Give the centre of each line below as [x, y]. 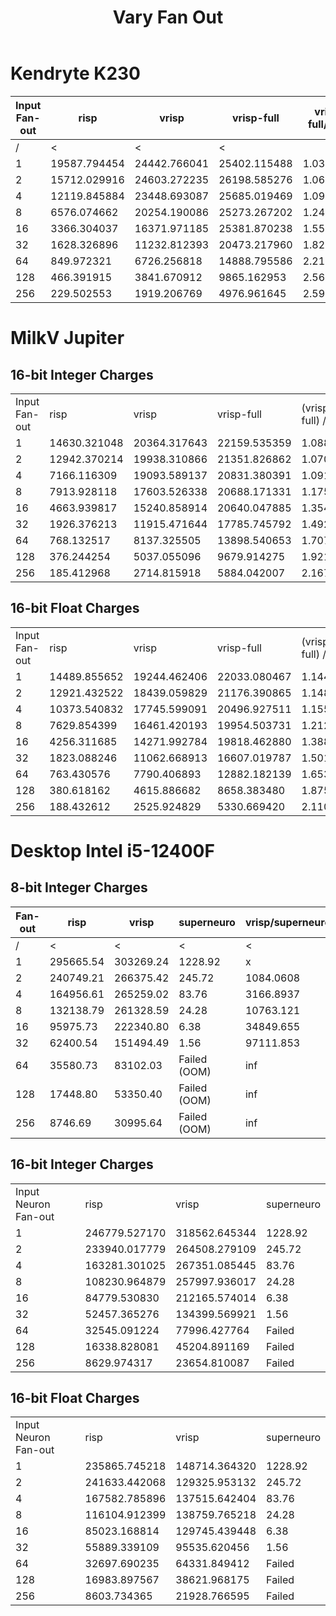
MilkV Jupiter [67, 338]
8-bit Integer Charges [79, 887]
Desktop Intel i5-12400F [112, 850]
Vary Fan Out [168, 17]
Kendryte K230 [75, 73]
